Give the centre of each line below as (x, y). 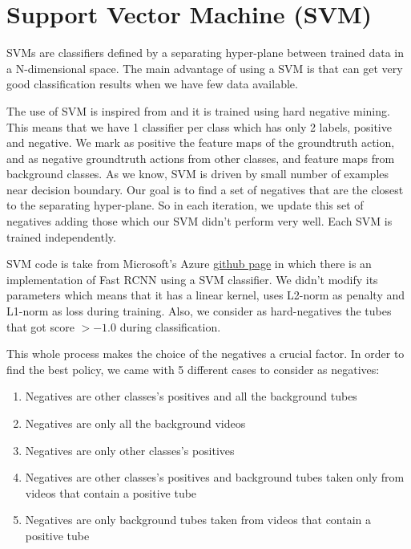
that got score (40, 326)
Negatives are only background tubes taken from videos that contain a (198, 520)
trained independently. (61, 236)
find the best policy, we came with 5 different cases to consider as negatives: (193, 369)
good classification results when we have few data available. (152, 84)
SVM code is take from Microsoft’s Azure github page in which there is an (189, 264)
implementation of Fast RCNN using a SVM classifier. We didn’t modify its (192, 279)
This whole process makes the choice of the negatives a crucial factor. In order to (205, 354)
